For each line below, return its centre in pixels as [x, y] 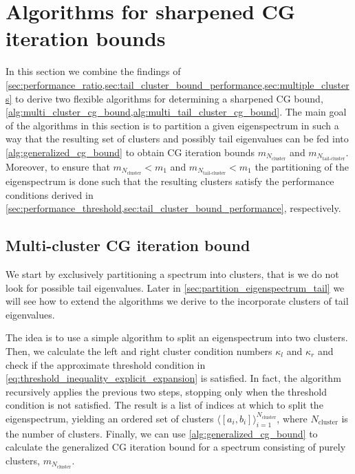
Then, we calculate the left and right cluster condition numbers [139, 351]
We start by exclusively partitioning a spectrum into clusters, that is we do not [172, 274]
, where [292, 418]
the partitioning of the [302, 166]
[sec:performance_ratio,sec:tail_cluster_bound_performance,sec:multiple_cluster [177, 84]
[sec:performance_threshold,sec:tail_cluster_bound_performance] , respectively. [173, 208]
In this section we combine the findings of [93, 71]
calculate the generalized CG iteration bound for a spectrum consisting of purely [176, 447]
